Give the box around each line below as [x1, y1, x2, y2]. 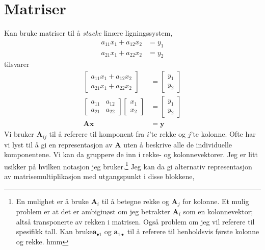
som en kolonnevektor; [183, 206, 253, 216]
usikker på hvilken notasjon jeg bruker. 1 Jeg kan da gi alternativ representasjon [4, 159, 252, 171]
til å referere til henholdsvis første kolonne [127, 226, 259, 237]
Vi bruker [4, 129, 34, 139]
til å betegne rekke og [101, 195, 169, 206]
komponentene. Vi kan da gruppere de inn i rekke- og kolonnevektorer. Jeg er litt [4, 149, 258, 160]
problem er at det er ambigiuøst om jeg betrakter [16, 206, 170, 216]
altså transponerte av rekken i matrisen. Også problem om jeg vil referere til [16, 216, 255, 227]
